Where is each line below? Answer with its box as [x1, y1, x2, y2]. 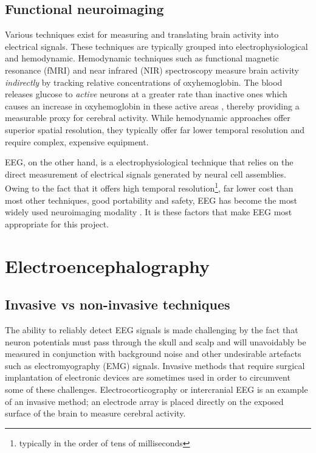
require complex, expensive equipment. [5, 135, 149, 148]
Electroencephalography [5, 253, 210, 278]
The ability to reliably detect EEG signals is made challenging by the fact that [5, 323, 298, 336]
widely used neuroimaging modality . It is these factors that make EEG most [5, 206, 292, 218]
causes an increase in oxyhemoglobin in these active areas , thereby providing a [5, 99, 300, 112]
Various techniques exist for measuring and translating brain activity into [5, 28, 279, 41]
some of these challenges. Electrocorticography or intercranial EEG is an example [5, 382, 308, 395]
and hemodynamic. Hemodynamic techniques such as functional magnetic [5, 52, 279, 64]
